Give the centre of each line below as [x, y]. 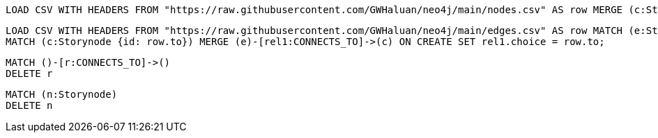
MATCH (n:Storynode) [62, 94]
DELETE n [29, 105]
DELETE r [29, 74]
